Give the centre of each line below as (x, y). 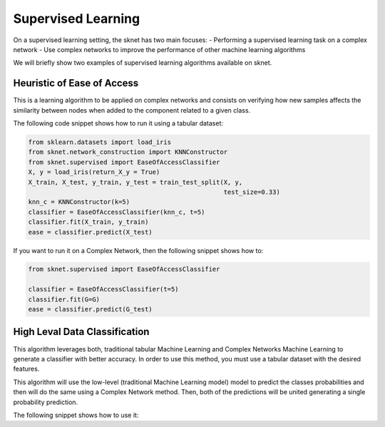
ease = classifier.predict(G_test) (90, 309)
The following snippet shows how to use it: (76, 415)
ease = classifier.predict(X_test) (90, 232)
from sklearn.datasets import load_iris (99, 142)
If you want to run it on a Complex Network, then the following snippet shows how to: (138, 250)
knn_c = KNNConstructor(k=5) (79, 202)
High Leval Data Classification (81, 332)
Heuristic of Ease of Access (76, 83)
